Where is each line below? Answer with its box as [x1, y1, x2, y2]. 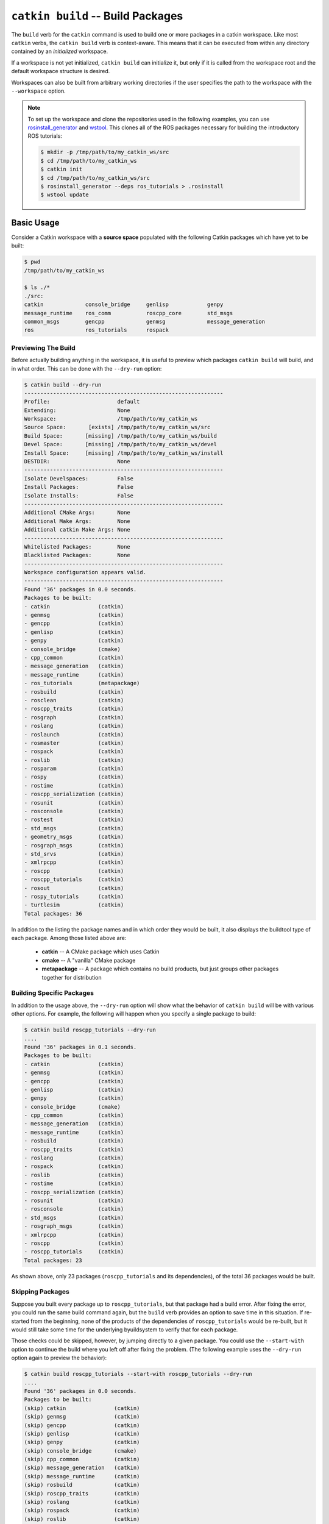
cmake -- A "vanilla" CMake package [41, 956, 136, 964]
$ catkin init [40, 166, 83, 173]
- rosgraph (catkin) [24, 714, 124, 721]
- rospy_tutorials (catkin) [24, 893, 124, 900]
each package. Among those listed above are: [11, 935, 127, 942]
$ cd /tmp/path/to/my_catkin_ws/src [40, 174, 150, 181]
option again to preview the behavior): [11, 1354, 107, 1362]
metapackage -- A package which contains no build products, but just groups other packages [41, 965, 279, 972]
